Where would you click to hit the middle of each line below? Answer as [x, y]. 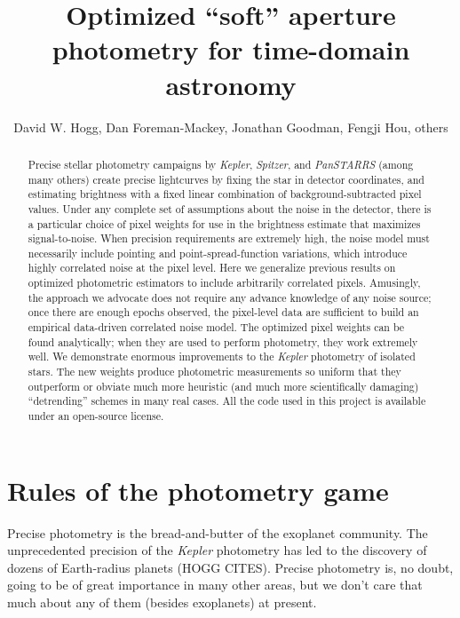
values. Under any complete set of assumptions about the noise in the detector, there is [230, 208]
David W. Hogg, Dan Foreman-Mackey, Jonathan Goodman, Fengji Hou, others [231, 127]
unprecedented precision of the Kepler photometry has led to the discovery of [217, 550]
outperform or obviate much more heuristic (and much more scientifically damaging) [223, 386]
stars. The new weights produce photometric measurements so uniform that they [214, 372]
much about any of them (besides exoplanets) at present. [162, 602]
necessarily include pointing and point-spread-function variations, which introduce [218, 253]
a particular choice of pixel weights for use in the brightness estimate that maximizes [224, 223]
